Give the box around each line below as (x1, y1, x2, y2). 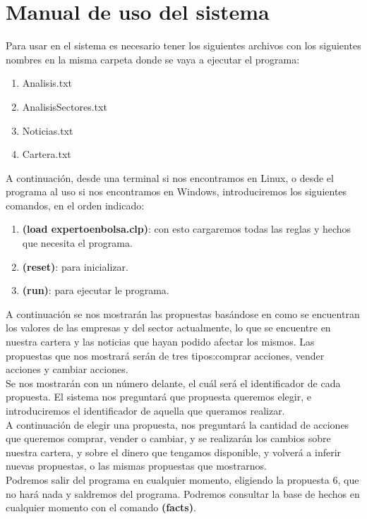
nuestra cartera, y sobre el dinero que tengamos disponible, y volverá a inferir (6, 444, 342, 459)
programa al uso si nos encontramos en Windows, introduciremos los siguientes (6, 184, 347, 199)
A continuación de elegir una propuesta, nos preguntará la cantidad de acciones (6, 417, 349, 432)
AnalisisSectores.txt (22, 99, 107, 114)
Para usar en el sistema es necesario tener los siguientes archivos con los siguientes (6, 38, 361, 53)
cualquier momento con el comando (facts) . (6, 500, 196, 515)
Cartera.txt (22, 147, 71, 161)
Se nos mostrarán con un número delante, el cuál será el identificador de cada (6, 375, 341, 390)
